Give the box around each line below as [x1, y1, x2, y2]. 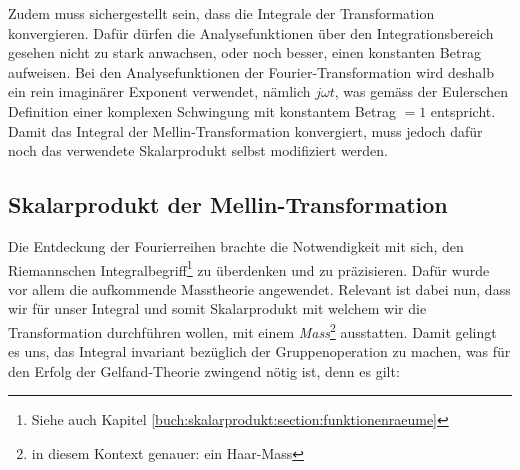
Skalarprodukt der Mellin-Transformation [8, 189, 448, 220]
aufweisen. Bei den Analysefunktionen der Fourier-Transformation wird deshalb [8, 61, 494, 82]
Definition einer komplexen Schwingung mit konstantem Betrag [8, 100, 396, 121]
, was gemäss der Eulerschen [334, 81, 508, 102]
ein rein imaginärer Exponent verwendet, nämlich [8, 81, 311, 102]
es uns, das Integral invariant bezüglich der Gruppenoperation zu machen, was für [8, 341, 511, 362]
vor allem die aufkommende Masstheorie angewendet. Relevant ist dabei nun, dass [8, 278, 511, 299]
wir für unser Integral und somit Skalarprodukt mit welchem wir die [8, 298, 427, 319]
